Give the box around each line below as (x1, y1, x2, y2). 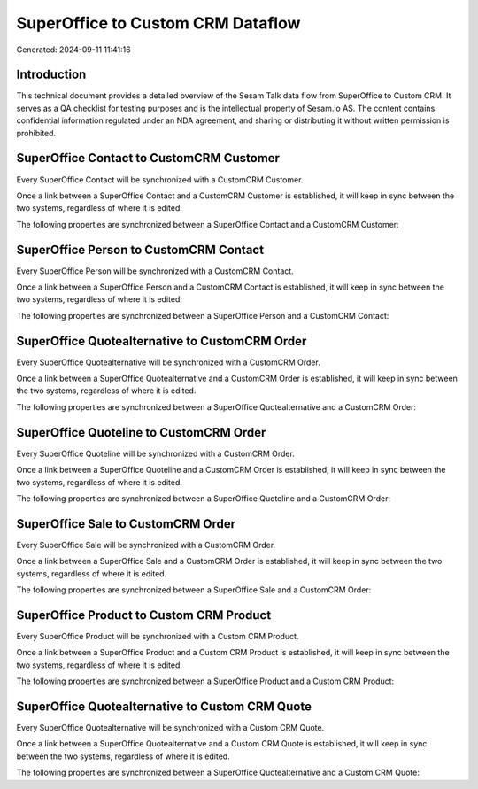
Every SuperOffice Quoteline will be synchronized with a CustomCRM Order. (16, 448, 296, 459)
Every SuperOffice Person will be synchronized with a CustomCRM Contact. (16, 266, 294, 276)
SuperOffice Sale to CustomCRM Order (16, 516, 236, 531)
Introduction (16, 67, 87, 82)
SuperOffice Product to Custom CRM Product (16, 607, 272, 623)
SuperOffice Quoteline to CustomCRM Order (16, 425, 266, 440)
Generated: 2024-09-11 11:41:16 (16, 44, 132, 55)
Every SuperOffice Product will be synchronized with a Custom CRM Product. (16, 630, 299, 641)
